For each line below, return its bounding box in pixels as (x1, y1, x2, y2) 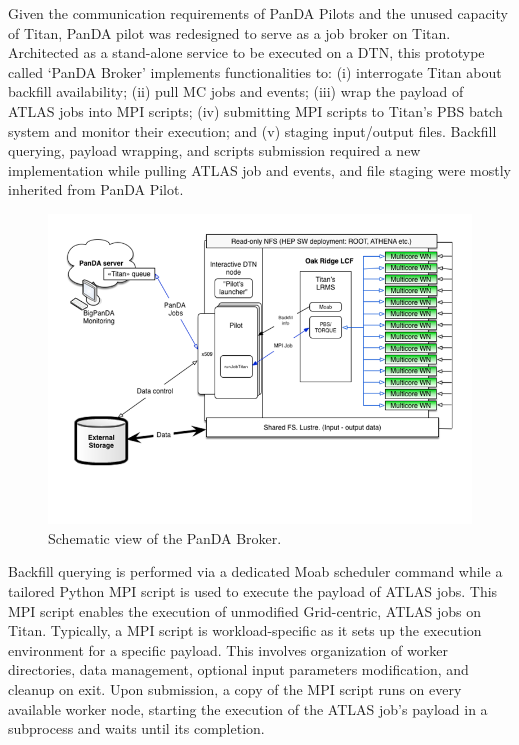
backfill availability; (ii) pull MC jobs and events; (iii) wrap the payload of (8, 81, 464, 102)
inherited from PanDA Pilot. (8, 179, 184, 200)
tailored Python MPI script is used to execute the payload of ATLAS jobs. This (8, 580, 498, 601)
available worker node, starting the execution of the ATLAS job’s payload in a (8, 698, 488, 719)
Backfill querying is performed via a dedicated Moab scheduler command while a (8, 561, 503, 582)
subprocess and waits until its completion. (8, 718, 265, 739)
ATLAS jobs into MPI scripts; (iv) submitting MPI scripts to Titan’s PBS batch (8, 100, 503, 121)
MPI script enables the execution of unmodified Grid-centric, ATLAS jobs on (8, 600, 481, 621)
